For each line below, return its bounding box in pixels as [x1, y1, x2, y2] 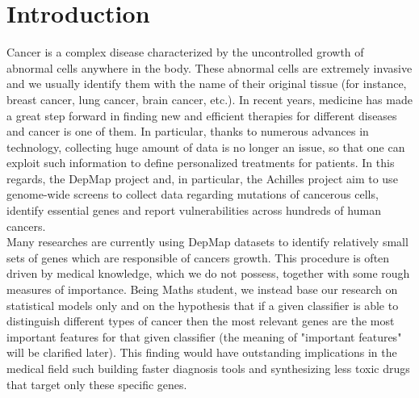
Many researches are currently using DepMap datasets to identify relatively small [6, 233, 409, 250]
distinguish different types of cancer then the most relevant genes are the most [6, 312, 395, 329]
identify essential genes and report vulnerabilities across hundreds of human [6, 202, 381, 219]
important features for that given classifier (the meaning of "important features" [6, 328, 402, 345]
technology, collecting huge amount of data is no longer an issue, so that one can [6, 138, 405, 155]
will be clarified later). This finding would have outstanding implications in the [6, 344, 397, 361]
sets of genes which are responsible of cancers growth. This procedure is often [6, 249, 390, 266]
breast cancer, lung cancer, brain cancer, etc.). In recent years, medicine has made [6, 90, 413, 107]
